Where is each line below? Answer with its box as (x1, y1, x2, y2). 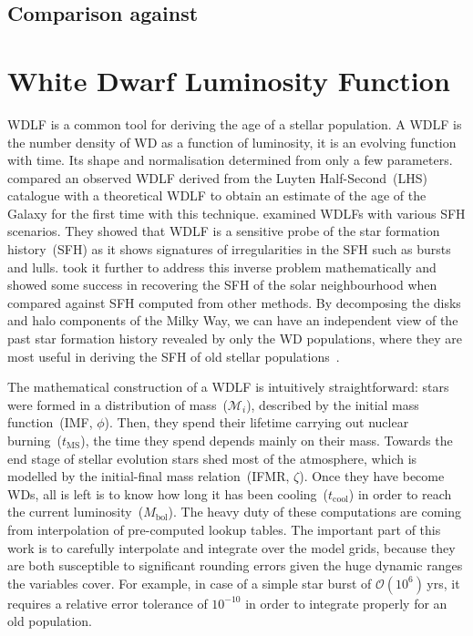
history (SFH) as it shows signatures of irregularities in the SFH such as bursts (7, 240, 451, 259)
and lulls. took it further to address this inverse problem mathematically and (7, 257, 437, 276)
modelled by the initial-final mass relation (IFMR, (7, 467, 290, 486)
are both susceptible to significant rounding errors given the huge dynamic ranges (7, 556, 463, 575)
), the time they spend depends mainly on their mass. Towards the (80, 431, 453, 449)
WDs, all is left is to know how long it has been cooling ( (7, 484, 329, 503)
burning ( (7, 431, 62, 449)
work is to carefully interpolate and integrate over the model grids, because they (7, 538, 456, 557)
